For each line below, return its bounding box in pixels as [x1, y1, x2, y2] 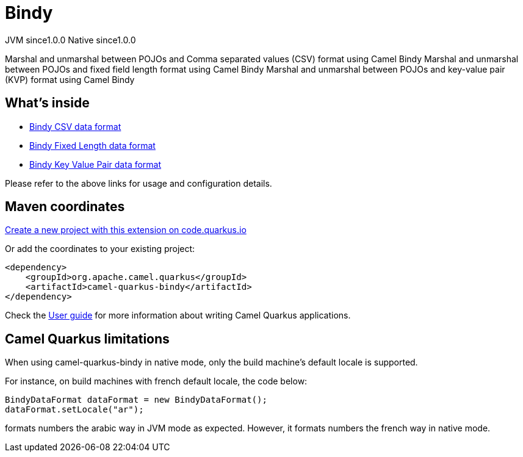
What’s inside [5, 95, 90, 111]
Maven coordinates [5, 199, 125, 215]
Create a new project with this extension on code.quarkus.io [5, 225, 247, 236]
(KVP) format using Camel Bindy [5, 74, 135, 85]
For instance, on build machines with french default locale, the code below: [5, 376, 308, 387]
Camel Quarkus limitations [5, 331, 170, 347]
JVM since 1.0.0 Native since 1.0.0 [5, 34, 136, 45]
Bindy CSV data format [29, 121, 121, 132]
